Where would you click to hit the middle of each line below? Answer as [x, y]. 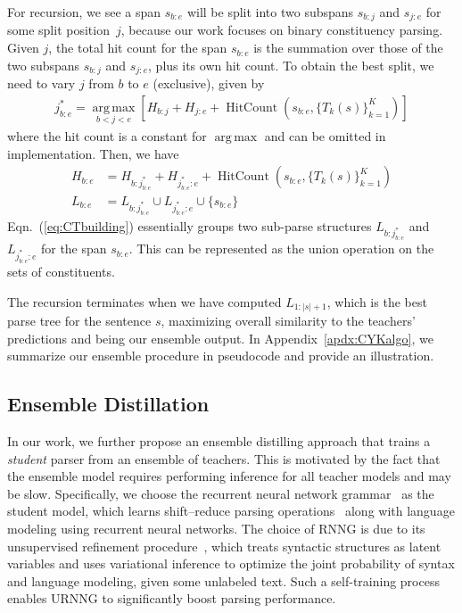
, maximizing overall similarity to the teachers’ [288, 321]
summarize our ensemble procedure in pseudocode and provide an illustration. [221, 356]
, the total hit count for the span [138, 48]
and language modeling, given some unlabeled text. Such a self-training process [223, 580]
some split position [58, 30]
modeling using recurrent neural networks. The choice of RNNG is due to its [216, 529]
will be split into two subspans [270, 12]
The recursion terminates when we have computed [144, 301]
